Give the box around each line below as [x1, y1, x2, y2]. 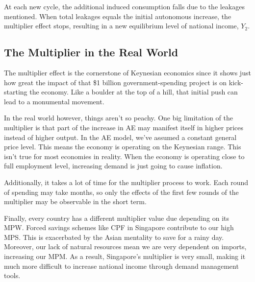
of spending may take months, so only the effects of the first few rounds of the [4, 187, 239, 197]
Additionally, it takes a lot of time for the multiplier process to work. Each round [4, 177, 249, 187]
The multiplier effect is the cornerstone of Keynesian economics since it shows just [4, 67, 251, 77]
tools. [4, 270, 21, 281]
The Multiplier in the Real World [4, 45, 178, 60]
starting [4, 87, 27, 97]
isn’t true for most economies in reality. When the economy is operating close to [4, 151, 245, 161]
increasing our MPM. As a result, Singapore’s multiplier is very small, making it [4, 251, 246, 261]
